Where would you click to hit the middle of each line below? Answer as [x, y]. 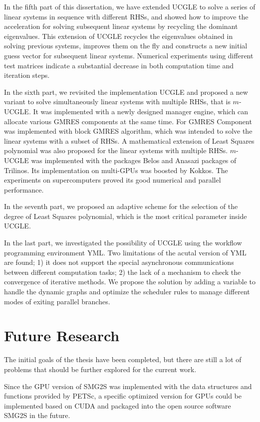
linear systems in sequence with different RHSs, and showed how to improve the [126, 16]
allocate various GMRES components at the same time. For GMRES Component [128, 121]
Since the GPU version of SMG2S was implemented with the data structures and [128, 386]
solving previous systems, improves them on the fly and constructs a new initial [126, 46]
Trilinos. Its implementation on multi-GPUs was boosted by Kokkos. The [116, 170]
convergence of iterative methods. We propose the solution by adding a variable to [130, 282]
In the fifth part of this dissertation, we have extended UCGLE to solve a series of [130, 6]
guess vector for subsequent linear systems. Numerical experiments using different [129, 55]
